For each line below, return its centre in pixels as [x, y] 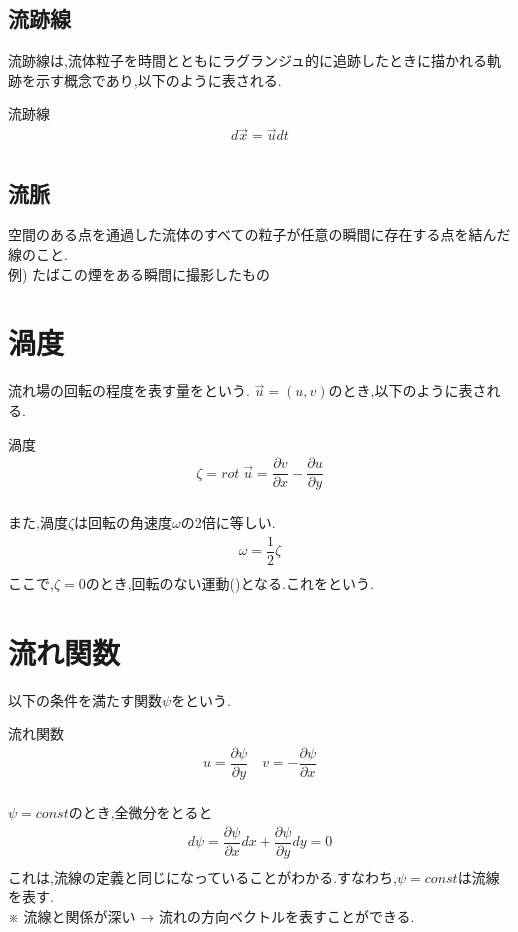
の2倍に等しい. [228, 522]
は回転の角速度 [123, 522]
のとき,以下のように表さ [407, 390]
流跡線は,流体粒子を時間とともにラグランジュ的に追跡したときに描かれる [247, 60]
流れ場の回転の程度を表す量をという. [129, 390]
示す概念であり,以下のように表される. [158, 79]
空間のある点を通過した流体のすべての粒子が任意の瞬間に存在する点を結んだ [259, 234]
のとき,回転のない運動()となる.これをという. [229, 583]
